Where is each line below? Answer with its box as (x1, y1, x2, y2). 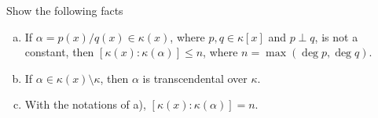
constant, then (24, 44, 94, 60)
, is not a (314, 28, 358, 45)
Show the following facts (6, 2, 123, 18)
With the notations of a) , (24, 96, 146, 113)
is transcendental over (142, 70, 248, 86)
